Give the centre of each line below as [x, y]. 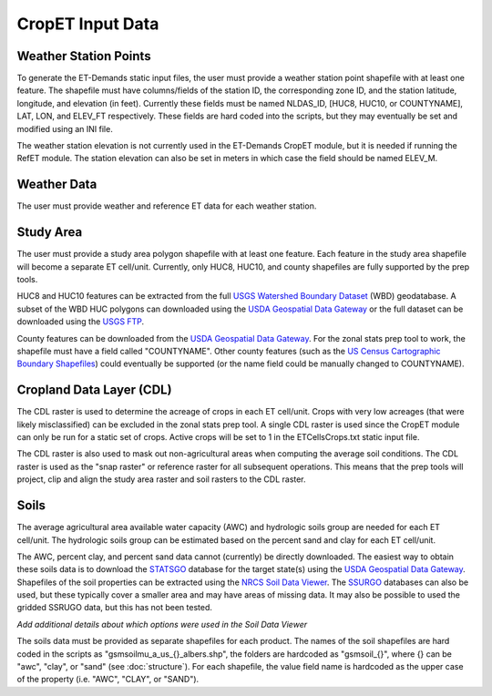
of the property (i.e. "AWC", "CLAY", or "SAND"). [108, 680]
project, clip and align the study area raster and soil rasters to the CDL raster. [161, 479]
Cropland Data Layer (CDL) [94, 390]
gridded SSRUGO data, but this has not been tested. [115, 608]
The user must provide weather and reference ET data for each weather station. [167, 206]
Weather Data [57, 184]
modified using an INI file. [65, 128]
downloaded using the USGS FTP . [81, 322]
